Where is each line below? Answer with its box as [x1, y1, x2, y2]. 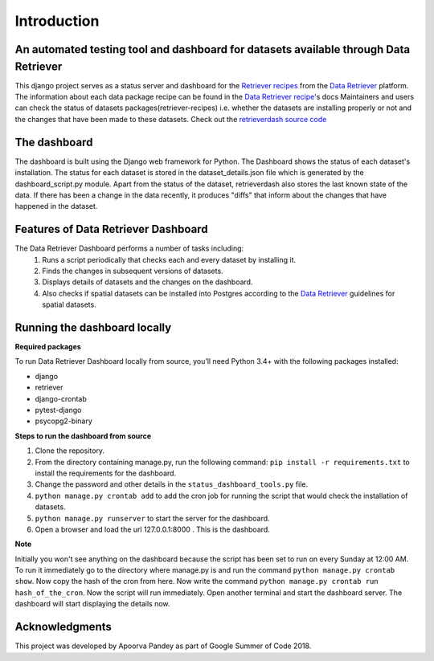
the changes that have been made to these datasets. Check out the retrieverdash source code [14, 114, 327, 124]
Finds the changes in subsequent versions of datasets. [42, 266, 224, 275]
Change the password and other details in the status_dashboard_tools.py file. [35, 479, 309, 489]
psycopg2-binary [35, 416, 92, 426]
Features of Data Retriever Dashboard [14, 222, 208, 236]
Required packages [14, 342, 82, 352]
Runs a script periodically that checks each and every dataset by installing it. [42, 255, 297, 264]
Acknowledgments [14, 620, 113, 634]
